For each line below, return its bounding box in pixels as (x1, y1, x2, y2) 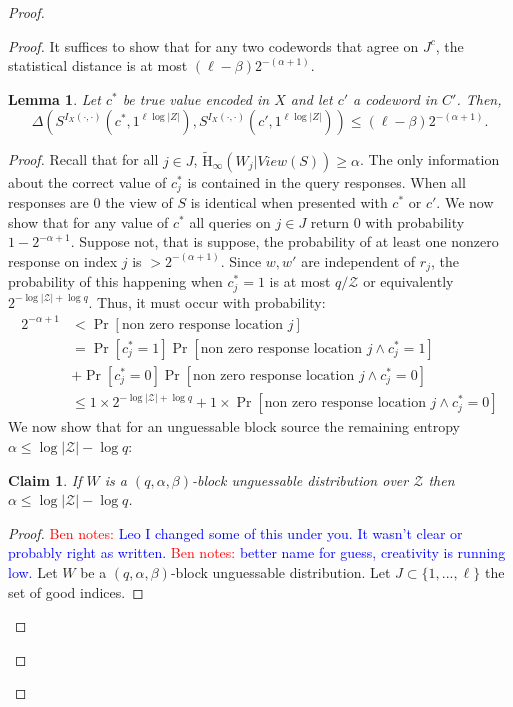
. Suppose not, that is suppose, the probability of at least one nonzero (70, 231, 499, 252)
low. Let (8, 561, 58, 582)
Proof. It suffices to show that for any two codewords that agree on (8, 35, 419, 56)
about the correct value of (8, 171, 167, 192)
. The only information (359, 149, 500, 170)
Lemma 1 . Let (8, 88, 101, 109)
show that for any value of (8, 211, 169, 232)
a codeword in (353, 88, 438, 109)
